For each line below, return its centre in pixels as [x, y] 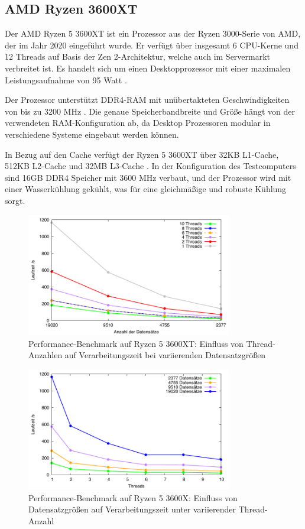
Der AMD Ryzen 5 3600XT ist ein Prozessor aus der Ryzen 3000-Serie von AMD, [153, 33]
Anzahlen [46, 355]
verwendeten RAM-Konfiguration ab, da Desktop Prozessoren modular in [138, 123]
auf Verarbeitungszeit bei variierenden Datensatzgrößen [165, 355]
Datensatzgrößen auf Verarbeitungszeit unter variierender [132, 509]
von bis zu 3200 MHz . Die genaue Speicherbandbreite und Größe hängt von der [150, 111]
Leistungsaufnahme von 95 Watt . [66, 79]
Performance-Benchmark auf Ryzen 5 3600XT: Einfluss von [136, 343]
